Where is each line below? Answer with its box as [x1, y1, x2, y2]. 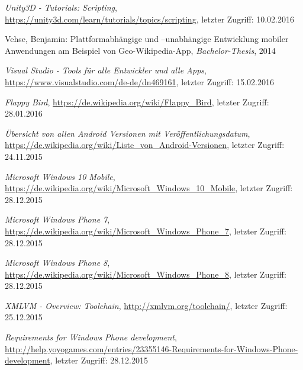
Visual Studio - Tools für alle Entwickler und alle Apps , [5, 64, 207, 76]
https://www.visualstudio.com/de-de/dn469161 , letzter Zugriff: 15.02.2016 [5, 75, 274, 88]
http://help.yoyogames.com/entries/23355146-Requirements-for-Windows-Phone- [5, 342, 298, 355]
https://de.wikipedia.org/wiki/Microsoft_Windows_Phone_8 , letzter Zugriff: [5, 268, 286, 280]
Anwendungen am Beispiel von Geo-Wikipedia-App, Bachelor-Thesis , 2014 [5, 44, 276, 56]
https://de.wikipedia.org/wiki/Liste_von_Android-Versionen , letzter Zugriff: [5, 139, 285, 151]
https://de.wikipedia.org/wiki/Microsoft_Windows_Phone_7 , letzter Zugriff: [5, 224, 286, 237]
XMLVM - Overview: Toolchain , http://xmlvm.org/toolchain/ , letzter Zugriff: [5, 299, 288, 311]
